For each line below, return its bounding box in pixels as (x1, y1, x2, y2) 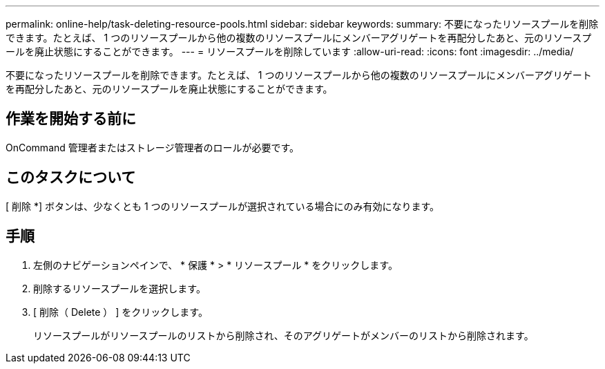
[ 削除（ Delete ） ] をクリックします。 (33, 305, 208, 318)
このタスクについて (6, 169, 136, 187)
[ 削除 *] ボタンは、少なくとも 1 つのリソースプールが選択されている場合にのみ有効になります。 (6, 200, 440, 212)
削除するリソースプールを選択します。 (33, 282, 206, 294)
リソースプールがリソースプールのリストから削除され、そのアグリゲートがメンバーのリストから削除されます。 (33, 329, 534, 341)
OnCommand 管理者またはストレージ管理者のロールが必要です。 (6, 141, 300, 153)
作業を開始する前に (6, 110, 136, 128)
